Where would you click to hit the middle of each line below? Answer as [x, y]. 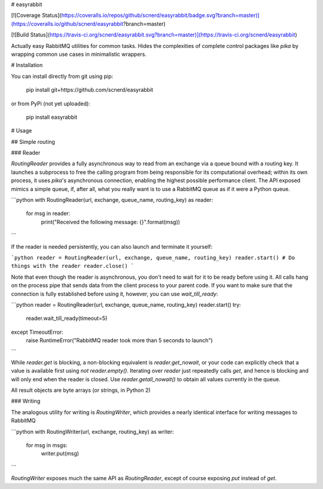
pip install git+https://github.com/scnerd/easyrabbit [90, 90]
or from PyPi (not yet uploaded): [51, 103]
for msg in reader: [48, 213]
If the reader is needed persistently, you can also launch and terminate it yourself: [112, 246]
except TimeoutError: [37, 332]
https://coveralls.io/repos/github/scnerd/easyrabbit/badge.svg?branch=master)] [160, 16]
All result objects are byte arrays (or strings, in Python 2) [81, 390]
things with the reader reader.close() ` [73, 266]
